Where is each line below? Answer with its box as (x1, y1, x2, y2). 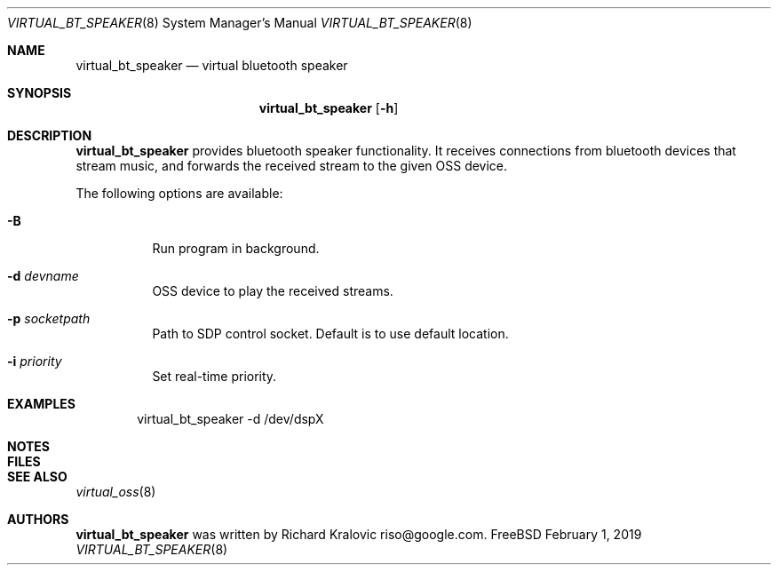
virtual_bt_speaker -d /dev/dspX (137, 411, 324, 426)
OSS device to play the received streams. (152, 283, 393, 298)
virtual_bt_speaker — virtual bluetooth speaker (75, 58, 348, 73)
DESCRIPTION (7, 128, 92, 143)
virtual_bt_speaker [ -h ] (258, 100, 399, 115)
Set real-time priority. (152, 369, 277, 384)
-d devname (7, 268, 79, 283)
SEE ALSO (7, 469, 67, 484)
